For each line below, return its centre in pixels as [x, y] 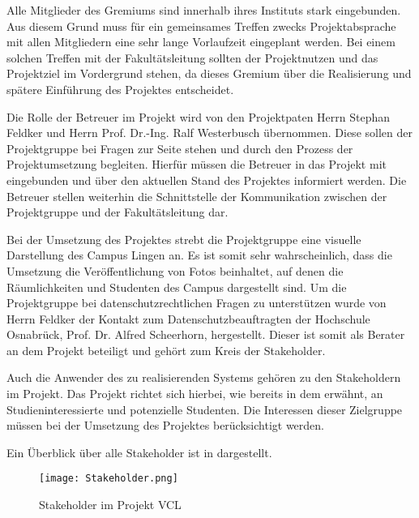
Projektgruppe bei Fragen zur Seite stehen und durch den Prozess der [180, 148]
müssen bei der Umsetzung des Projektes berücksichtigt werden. [165, 425]
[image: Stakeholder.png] [109, 479]
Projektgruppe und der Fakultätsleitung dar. [118, 212]
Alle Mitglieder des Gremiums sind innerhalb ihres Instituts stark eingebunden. [204, 10]
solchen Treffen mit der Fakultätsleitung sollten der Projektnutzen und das [192, 57]
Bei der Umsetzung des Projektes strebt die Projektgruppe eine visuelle [184, 239]
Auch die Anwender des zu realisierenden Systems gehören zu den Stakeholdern [204, 377]
